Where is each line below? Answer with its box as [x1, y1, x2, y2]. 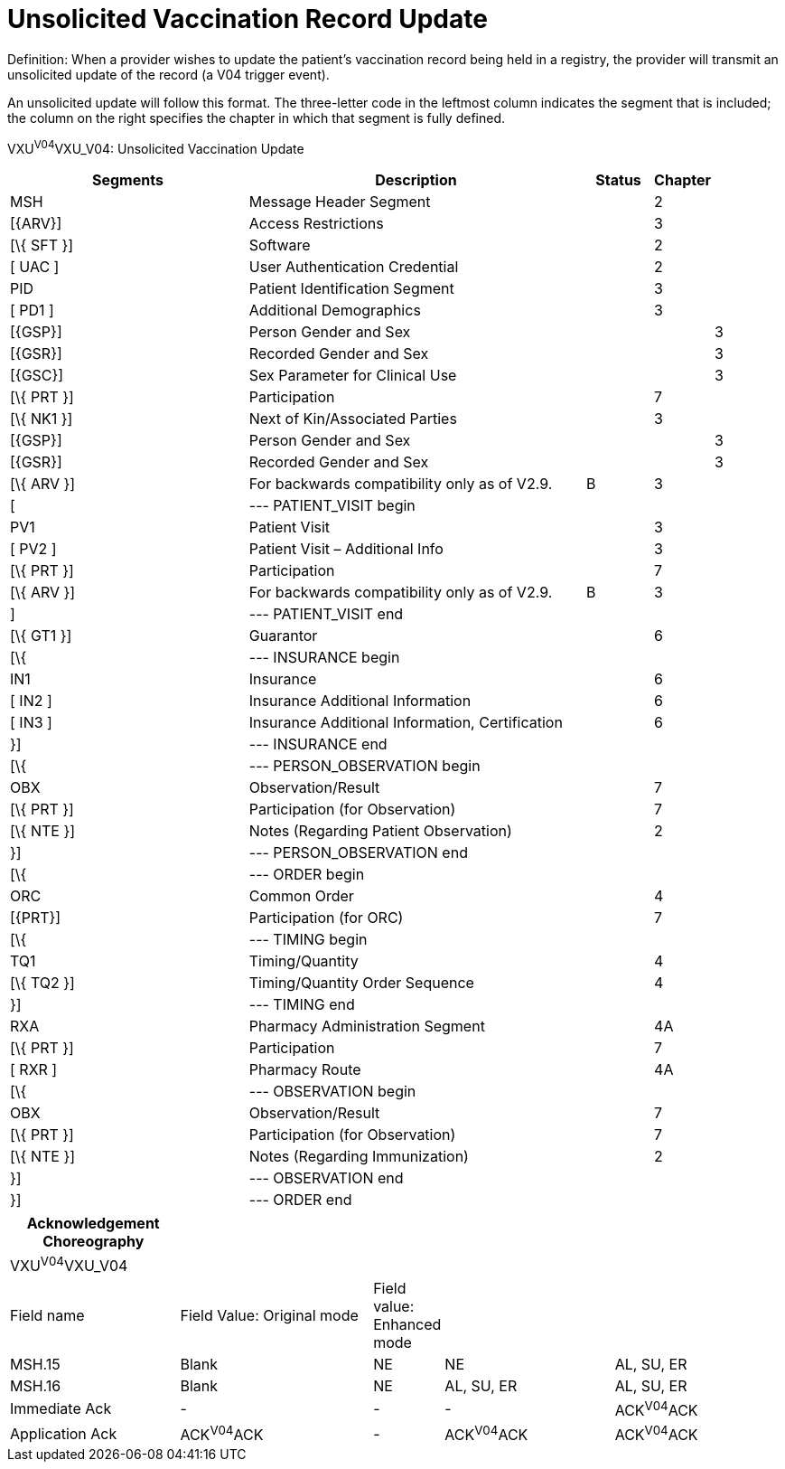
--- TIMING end [248, 995, 355, 1014]
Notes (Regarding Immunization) [248, 1147, 469, 1166]
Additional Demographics [248, 301, 421, 320]
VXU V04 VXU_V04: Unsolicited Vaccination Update [7, 137, 304, 156]
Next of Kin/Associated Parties [248, 410, 457, 428]
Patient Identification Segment [248, 279, 454, 298]
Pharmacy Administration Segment [248, 1017, 485, 1036]
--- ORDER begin [248, 865, 365, 884]
